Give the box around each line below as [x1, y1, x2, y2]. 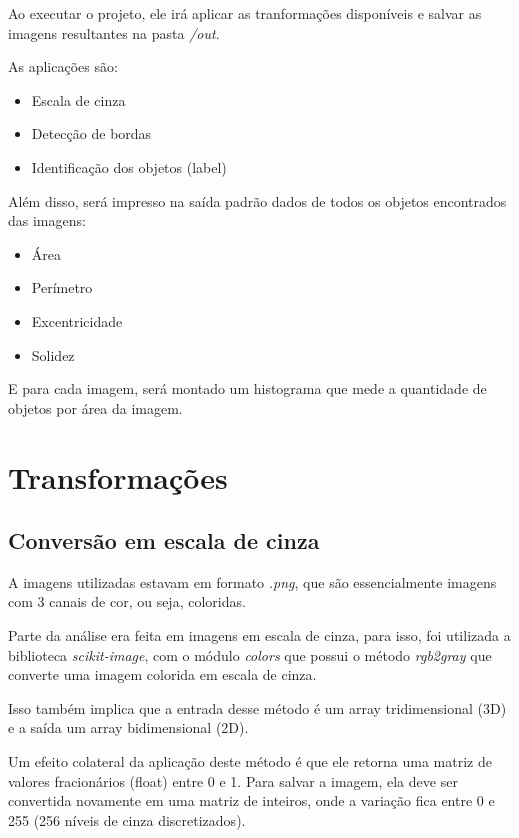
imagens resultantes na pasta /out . [8, 22, 220, 43]
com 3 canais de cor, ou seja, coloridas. [8, 591, 246, 612]
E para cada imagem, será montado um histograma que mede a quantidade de [8, 378, 487, 399]
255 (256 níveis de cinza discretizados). [8, 809, 246, 830]
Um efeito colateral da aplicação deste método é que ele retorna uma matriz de [8, 751, 492, 772]
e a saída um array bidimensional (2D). [8, 717, 249, 738]
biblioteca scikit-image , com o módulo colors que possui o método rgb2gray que [8, 644, 492, 665]
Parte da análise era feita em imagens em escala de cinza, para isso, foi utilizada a [8, 625, 511, 646]
